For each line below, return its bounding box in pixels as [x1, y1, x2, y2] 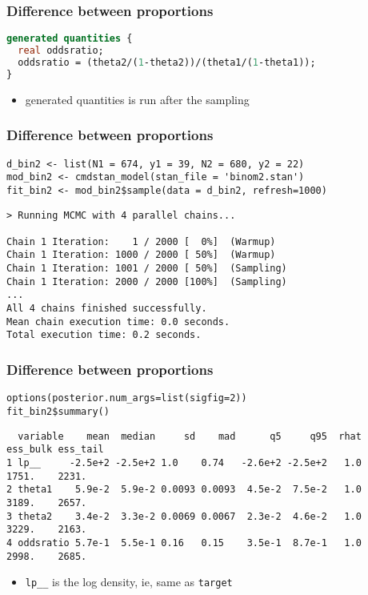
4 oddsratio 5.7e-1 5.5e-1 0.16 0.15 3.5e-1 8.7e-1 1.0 [6, 537, 362, 549]
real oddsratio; [18, 45, 104, 57]
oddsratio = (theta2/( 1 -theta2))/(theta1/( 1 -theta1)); [18, 56, 316, 68]
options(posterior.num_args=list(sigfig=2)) [6, 392, 247, 404]
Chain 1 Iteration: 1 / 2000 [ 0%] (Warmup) [6, 235, 276, 247]
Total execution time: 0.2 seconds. [6, 329, 202, 341]
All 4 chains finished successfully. [6, 303, 207, 315]
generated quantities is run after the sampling [25, 90, 250, 107]
